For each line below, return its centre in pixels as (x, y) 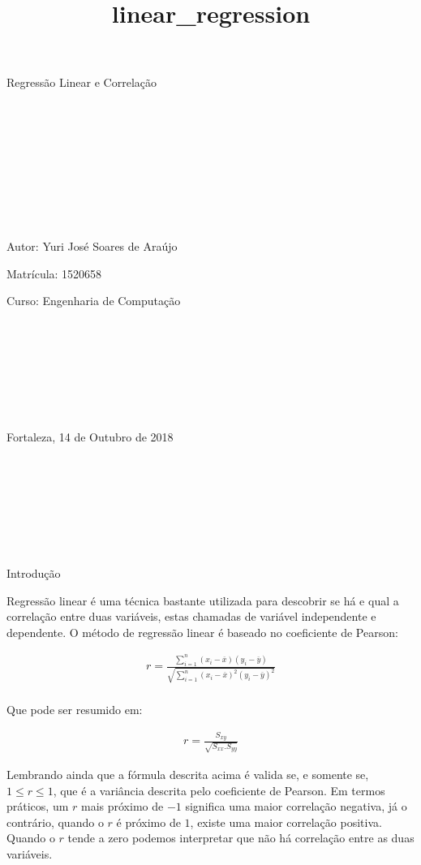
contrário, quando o (55, 822)
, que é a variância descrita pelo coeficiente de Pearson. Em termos (219, 790)
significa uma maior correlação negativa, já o (296, 806)
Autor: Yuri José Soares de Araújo (92, 245)
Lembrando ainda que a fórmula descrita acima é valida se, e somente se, (188, 775)
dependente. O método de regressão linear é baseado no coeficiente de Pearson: (202, 632)
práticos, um (38, 806)
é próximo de (148, 822)
